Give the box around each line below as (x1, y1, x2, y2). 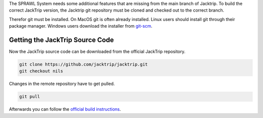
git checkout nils (19, 68, 63, 74)
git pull (19, 94, 40, 100)
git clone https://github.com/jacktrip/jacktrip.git (19, 62, 148, 67)
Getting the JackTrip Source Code (9, 35, 114, 44)
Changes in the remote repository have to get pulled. (9, 81, 115, 87)
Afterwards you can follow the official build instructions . (9, 106, 121, 112)
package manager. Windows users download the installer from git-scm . (9, 23, 153, 29)
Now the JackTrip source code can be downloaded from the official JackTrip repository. (9, 49, 186, 54)
